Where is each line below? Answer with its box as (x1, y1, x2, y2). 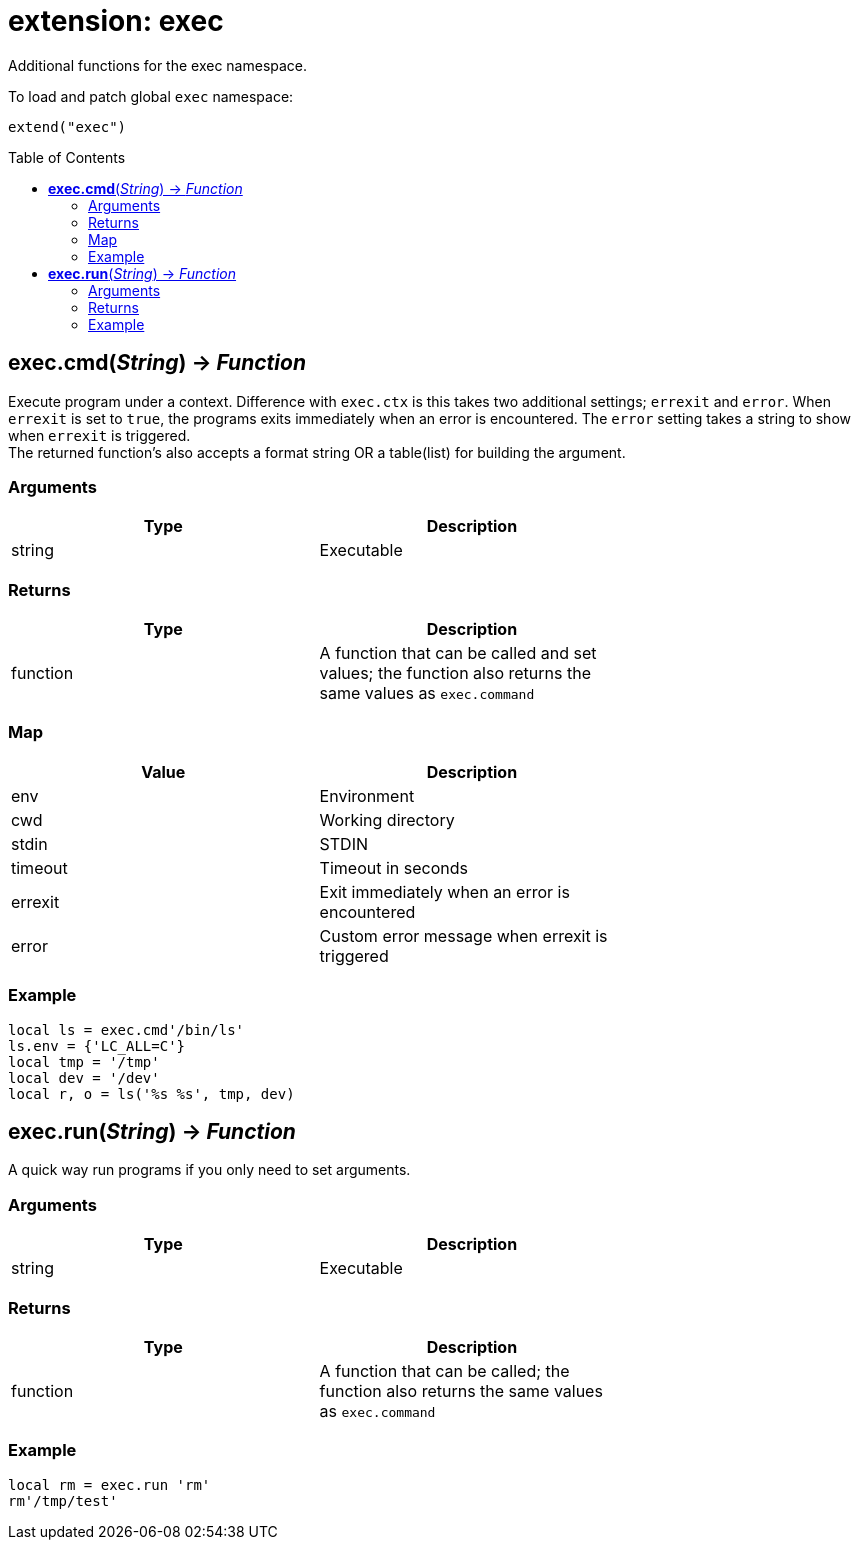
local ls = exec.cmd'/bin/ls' (8, 1021, 245, 1038)
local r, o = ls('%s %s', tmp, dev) (8, 1085, 295, 1102)
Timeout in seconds (319, 857, 468, 878)
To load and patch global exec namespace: (8, 87, 294, 105)
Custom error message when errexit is (319, 925, 608, 946)
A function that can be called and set (319, 643, 597, 664)
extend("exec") (8, 118, 127, 135)
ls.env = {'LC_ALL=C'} (8, 1037, 186, 1054)
